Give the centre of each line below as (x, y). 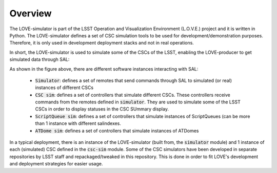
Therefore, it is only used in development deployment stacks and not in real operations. (102, 43)
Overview (31, 13)
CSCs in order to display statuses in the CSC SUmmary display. (102, 109)
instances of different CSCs (64, 88)
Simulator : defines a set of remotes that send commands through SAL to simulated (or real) (134, 80)
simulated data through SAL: (39, 59)
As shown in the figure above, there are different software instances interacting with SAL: (104, 69)
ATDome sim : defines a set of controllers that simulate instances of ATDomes (117, 131)
